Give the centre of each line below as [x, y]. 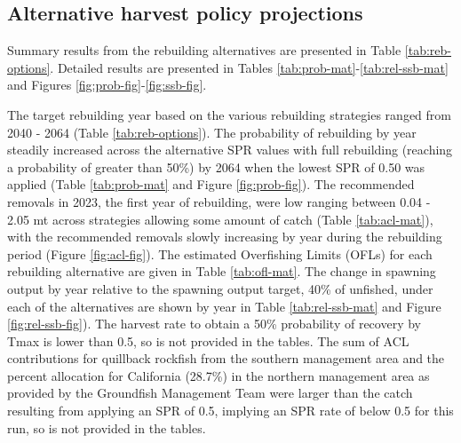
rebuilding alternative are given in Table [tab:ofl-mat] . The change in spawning [222, 271]
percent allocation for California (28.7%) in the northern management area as [219, 375]
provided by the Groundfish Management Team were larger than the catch [210, 393]
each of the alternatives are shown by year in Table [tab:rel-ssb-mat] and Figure [224, 306]
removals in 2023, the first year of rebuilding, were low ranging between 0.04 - [219, 201]
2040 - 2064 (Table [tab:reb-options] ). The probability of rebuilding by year [212, 132]
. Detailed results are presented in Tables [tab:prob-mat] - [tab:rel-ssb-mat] [249, 67]
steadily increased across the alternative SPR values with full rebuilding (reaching [230, 150]
